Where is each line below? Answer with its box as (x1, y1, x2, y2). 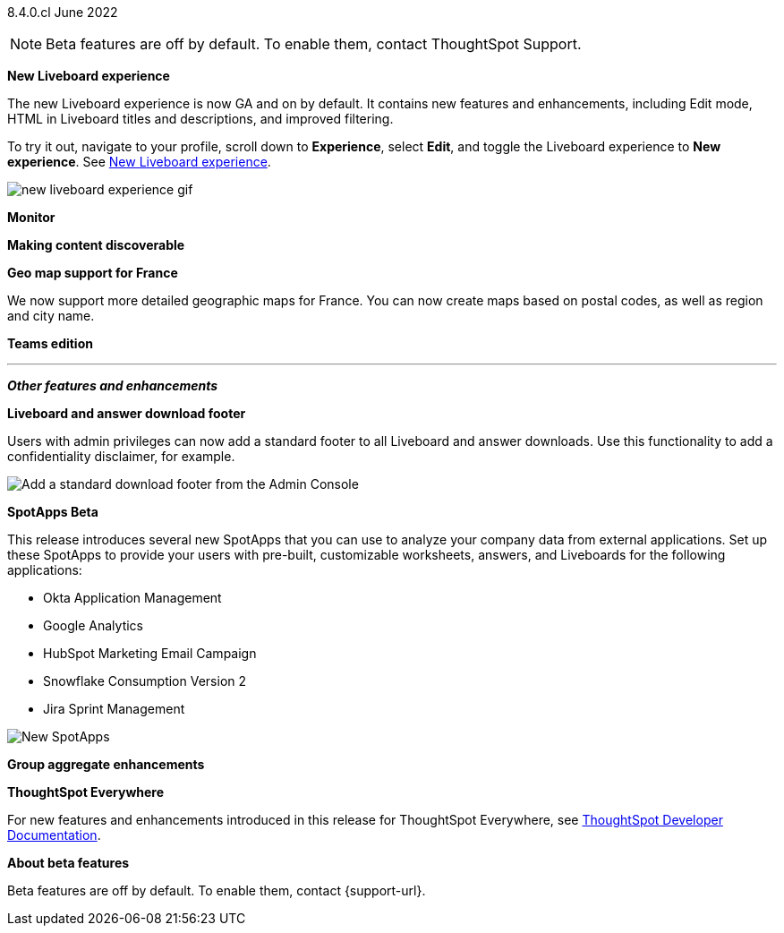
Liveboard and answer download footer (7, 406, 246, 421)
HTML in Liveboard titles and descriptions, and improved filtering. (7, 111, 394, 126)
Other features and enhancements (7, 378, 218, 393)
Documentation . (7, 827, 101, 843)
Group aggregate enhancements (7, 757, 205, 772)
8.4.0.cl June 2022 (7, 4, 118, 20)
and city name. (7, 308, 95, 323)
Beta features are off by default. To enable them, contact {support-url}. (7, 883, 426, 898)
